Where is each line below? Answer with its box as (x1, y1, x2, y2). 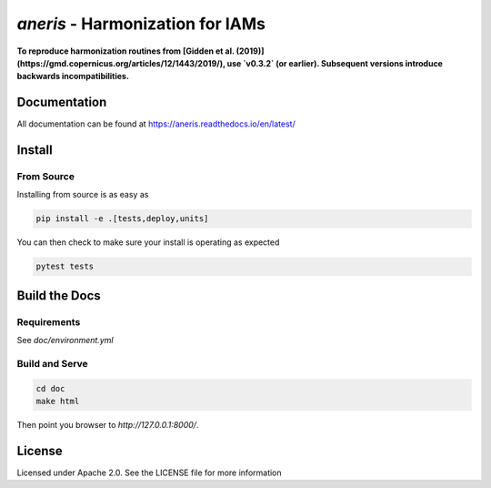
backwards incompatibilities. (16, 71, 129, 82)
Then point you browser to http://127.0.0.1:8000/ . (16, 420, 199, 431)
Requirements (16, 315, 81, 328)
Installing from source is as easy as (16, 189, 149, 200)
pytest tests (35, 261, 95, 272)
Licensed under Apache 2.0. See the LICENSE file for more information (16, 467, 282, 478)
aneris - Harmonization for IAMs (16, 14, 266, 34)
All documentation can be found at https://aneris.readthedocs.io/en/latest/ (16, 118, 296, 129)
